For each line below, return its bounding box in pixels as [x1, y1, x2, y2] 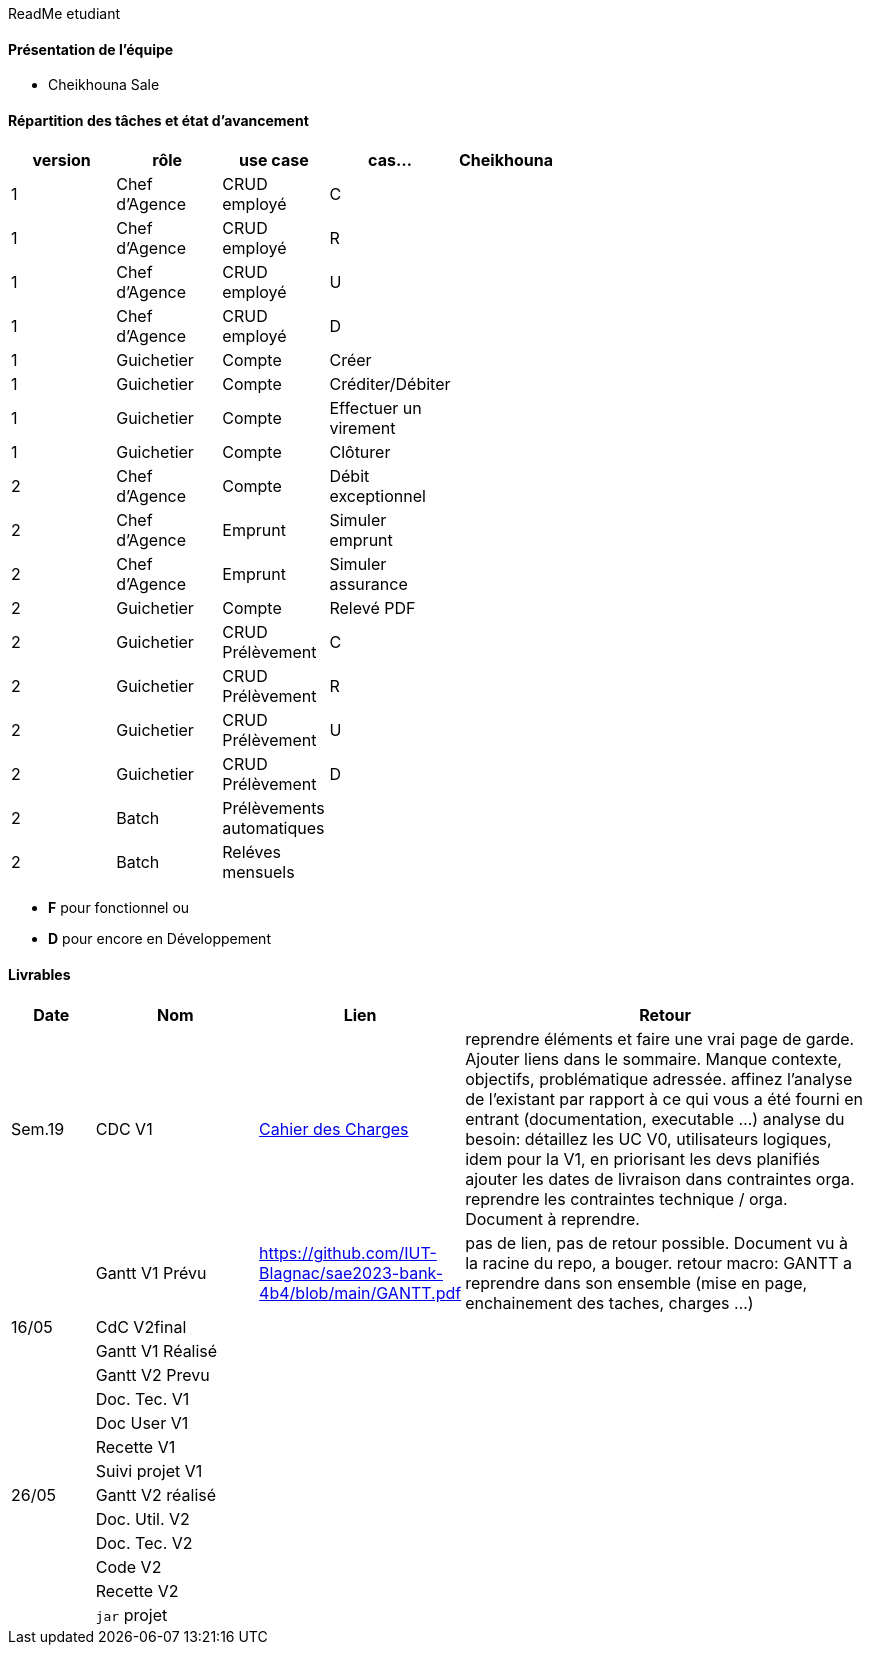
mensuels [222, 862, 295, 883]
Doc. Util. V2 [95, 1508, 190, 1529]
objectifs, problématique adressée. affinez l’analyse [465, 1068, 853, 1089]
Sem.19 [11, 1118, 65, 1139]
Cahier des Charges [259, 1118, 409, 1139]
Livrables [8, 966, 71, 984]
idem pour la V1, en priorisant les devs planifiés [465, 1148, 820, 1169]
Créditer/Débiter [329, 374, 451, 395]
